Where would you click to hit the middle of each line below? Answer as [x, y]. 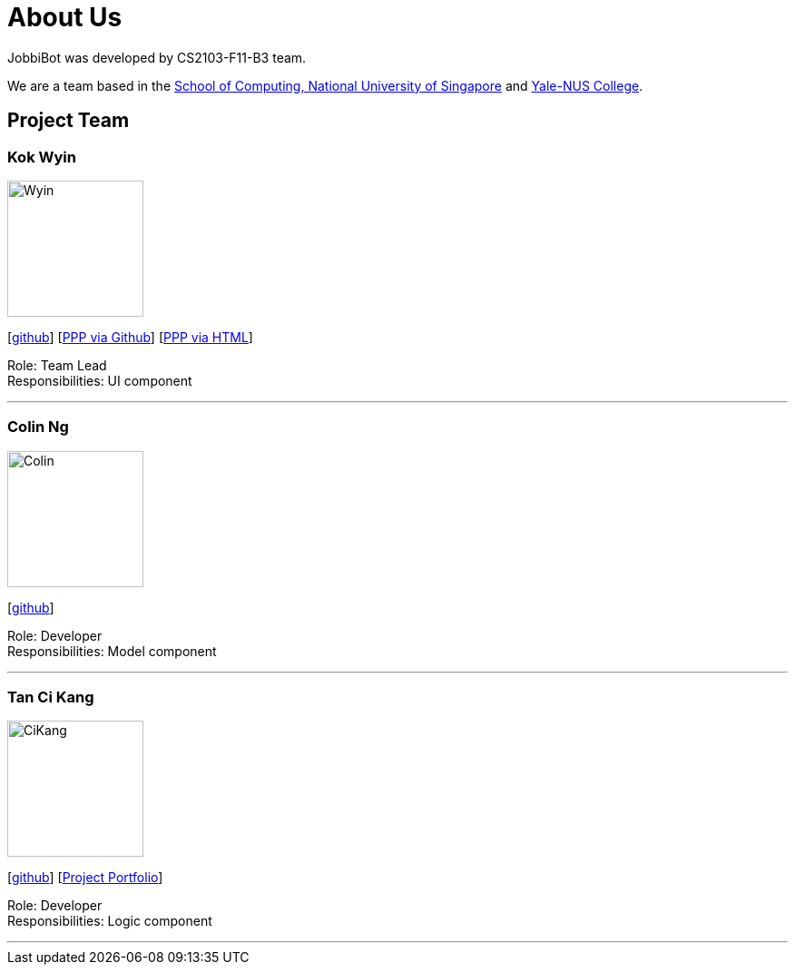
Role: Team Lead [57, 365]
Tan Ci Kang [51, 697]
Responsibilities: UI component [100, 380]
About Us [65, 17]
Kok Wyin [42, 157]
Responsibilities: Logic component [110, 921]
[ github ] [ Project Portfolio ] [85, 878]
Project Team [69, 121]
